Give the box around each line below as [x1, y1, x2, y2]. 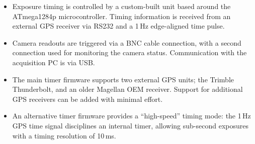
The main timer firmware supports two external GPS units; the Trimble [12, 74, 234, 84]
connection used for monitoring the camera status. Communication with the [12, 47, 247, 58]
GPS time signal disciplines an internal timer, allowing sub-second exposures [12, 120, 248, 130]
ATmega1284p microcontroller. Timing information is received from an [12, 11, 231, 21]
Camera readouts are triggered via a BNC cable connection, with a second [12, 37, 241, 48]
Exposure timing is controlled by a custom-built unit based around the [12, 1, 231, 11]
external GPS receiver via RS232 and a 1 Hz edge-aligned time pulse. [12, 21, 225, 31]
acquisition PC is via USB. [12, 57, 95, 67]
